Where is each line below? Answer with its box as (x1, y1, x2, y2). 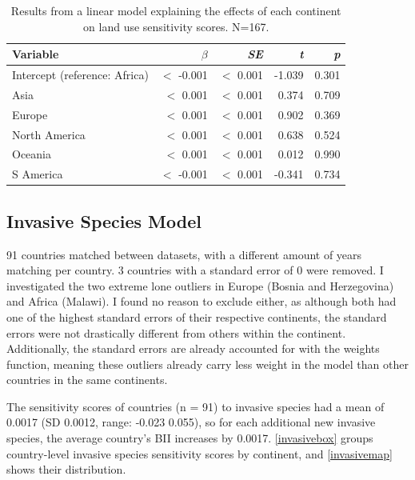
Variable (12, 46, 59, 62)
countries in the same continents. (6, 371, 168, 388)
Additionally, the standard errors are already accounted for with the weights (6, 340, 380, 357)
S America (12, 166, 63, 182)
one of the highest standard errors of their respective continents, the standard (6, 308, 387, 325)
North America (12, 126, 86, 142)
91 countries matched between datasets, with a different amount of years (6, 246, 362, 262)
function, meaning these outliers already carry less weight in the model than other (6, 355, 409, 372)
